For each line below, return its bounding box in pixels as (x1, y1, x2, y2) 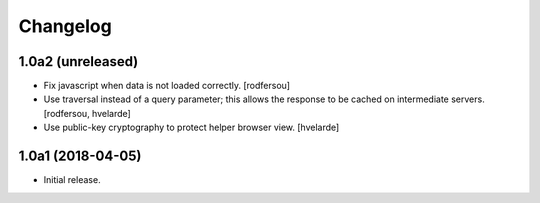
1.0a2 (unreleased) (18, 53, 139, 70)
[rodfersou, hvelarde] (43, 107, 132, 119)
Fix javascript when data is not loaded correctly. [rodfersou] (43, 80, 290, 92)
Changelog (18, 15, 112, 37)
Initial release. (43, 174, 101, 186)
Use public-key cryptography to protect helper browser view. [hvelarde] (43, 121, 340, 134)
